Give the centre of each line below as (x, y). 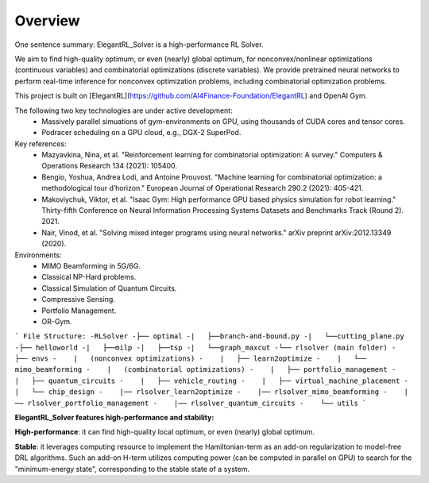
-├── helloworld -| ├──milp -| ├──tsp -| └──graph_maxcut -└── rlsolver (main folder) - (205, 347)
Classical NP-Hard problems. (89, 277)
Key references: (41, 144)
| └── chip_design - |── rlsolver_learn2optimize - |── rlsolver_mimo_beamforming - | (212, 392)
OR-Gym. (57, 321)
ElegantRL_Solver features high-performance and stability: (114, 418)
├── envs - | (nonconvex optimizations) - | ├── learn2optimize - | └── (191, 359)
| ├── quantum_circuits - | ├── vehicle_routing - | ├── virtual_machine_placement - (212, 381)
